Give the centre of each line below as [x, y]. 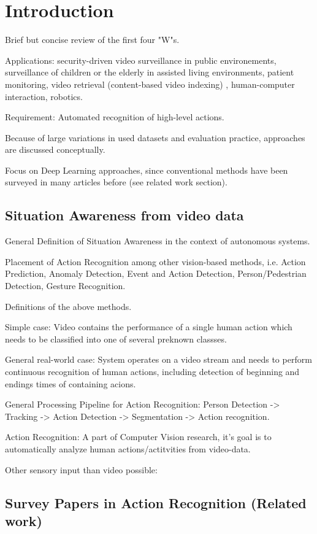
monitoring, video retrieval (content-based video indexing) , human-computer [150, 84]
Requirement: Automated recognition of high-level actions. [115, 117]
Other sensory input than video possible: [81, 469]
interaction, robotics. [44, 96]
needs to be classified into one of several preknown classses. [116, 339]
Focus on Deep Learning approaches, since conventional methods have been [147, 170]
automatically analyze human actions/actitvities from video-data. [128, 448]
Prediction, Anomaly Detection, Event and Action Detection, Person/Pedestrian [156, 273]
